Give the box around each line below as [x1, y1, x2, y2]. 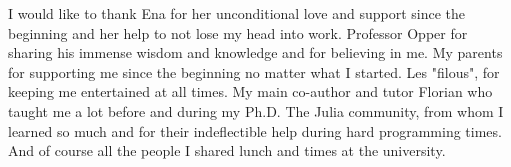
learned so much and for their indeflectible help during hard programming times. [8, 120, 502, 141]
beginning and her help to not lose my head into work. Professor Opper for [8, 22, 468, 43]
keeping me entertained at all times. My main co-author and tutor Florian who [8, 81, 493, 102]
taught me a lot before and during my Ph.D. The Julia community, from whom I [8, 100, 504, 121]
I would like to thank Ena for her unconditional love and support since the [8, 3, 466, 23]
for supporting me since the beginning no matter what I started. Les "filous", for [8, 61, 500, 82]
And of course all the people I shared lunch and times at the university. [8, 140, 446, 161]
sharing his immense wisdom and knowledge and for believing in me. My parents [8, 42, 503, 63]
